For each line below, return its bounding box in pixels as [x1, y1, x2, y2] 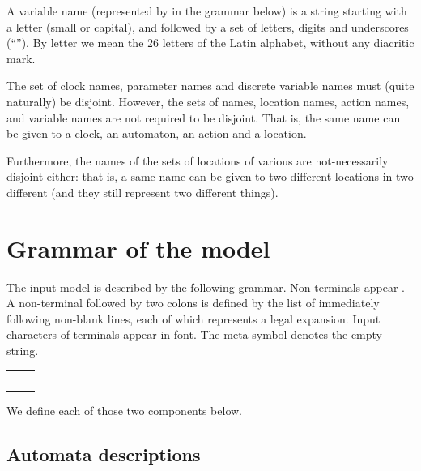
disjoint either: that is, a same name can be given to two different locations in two [6, 168, 414, 185]
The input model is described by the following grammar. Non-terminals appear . [6, 278, 405, 295]
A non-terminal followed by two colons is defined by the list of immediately [6, 294, 380, 311]
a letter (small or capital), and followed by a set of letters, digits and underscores [6, 18, 409, 35]
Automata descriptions [6, 442, 201, 467]
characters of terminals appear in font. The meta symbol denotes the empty [6, 326, 382, 343]
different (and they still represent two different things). [6, 183, 279, 200]
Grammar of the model [6, 231, 270, 264]
